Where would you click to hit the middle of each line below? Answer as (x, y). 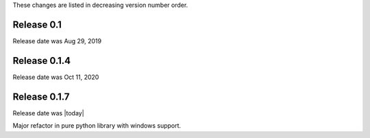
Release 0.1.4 (42, 61)
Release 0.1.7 (41, 96)
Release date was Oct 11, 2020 (56, 77)
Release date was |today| (49, 113)
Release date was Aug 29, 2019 (57, 41)
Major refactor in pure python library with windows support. (97, 126)
